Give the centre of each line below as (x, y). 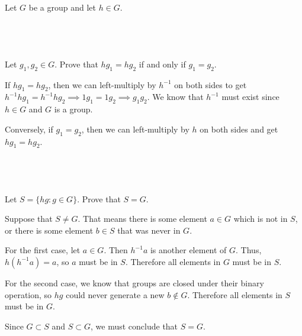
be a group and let (62, 7)
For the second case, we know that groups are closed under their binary (134, 282)
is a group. (73, 109)
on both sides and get (239, 129)
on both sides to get (211, 84)
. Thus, (249, 250)
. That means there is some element (142, 219)
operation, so (28, 294)
